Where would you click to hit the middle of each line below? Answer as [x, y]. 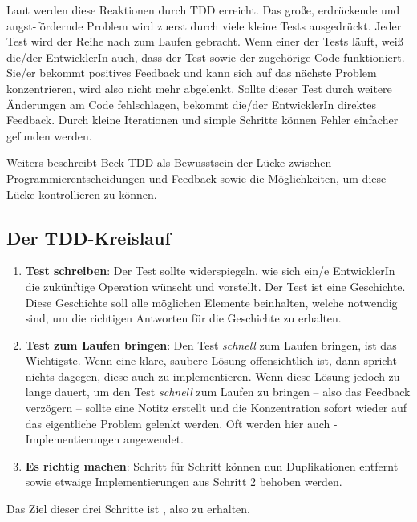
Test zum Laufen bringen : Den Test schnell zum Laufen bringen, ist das [211, 344]
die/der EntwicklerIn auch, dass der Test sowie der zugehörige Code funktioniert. [206, 57]
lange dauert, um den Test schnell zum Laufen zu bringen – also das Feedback [218, 392]
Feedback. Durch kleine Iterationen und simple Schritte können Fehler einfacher [202, 120]
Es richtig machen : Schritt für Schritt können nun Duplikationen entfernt [212, 465]
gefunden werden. [49, 135]
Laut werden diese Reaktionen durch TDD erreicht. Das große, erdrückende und [203, 10]
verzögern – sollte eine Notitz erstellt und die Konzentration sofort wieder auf [216, 408]
